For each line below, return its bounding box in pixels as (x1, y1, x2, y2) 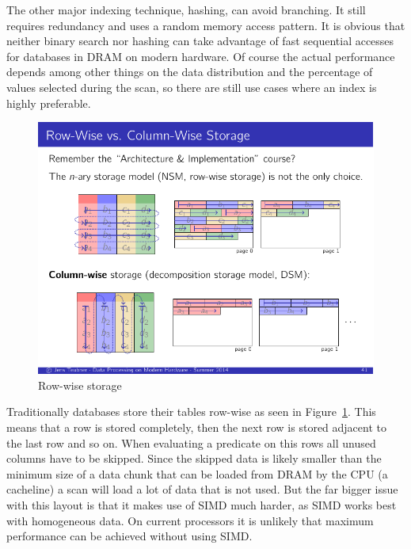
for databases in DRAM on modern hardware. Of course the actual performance (6, 48, 395, 64)
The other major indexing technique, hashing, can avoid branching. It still (6, 2, 366, 17)
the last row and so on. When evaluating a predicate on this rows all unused (6, 434, 376, 451)
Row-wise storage (38, 376, 122, 393)
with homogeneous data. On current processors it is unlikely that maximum (6, 512, 374, 528)
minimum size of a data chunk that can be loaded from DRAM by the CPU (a (6, 465, 388, 482)
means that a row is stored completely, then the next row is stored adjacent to (6, 418, 386, 435)
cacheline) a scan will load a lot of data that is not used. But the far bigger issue (6, 481, 398, 498)
